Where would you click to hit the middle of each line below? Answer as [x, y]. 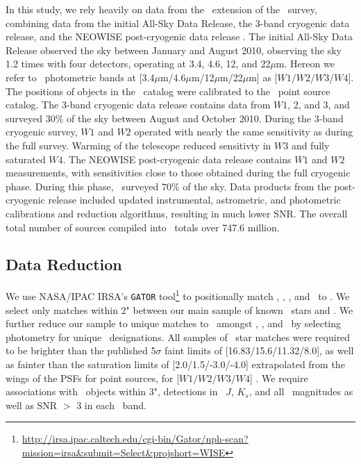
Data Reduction [64, 264]
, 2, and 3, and [319, 105]
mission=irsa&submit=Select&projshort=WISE [124, 452]
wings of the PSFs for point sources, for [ [93, 378]
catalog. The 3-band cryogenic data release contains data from [138, 105]
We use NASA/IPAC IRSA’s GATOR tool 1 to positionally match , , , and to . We [178, 295]
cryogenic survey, [42, 132]
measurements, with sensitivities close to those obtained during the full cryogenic [178, 173]
